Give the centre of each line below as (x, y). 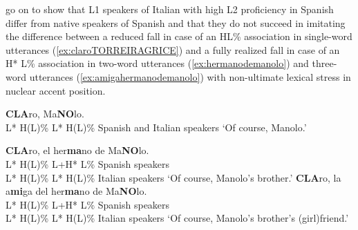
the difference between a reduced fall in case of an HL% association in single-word (179, 36)
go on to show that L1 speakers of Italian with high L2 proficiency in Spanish (170, 9)
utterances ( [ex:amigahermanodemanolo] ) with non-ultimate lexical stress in (190, 76)
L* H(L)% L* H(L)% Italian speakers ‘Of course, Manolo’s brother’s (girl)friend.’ (177, 218)
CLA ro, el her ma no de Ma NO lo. (77, 150)
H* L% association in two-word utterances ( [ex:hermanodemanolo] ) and (157, 63)
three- (324, 63)
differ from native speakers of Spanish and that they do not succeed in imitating (176, 22)
